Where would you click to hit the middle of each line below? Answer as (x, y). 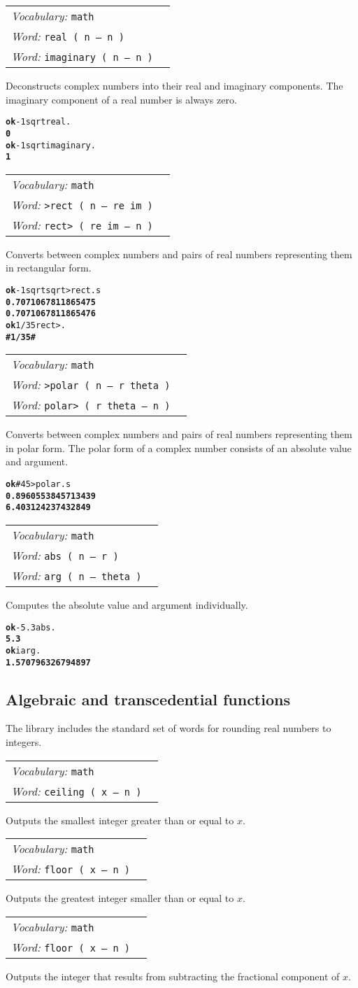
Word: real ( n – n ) (68, 36)
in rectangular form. (49, 268)
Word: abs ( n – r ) (65, 556)
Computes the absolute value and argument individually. (127, 605)
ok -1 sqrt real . (38, 122)
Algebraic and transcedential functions (148, 699)
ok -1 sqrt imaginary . (51, 145)
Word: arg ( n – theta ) (77, 576)
